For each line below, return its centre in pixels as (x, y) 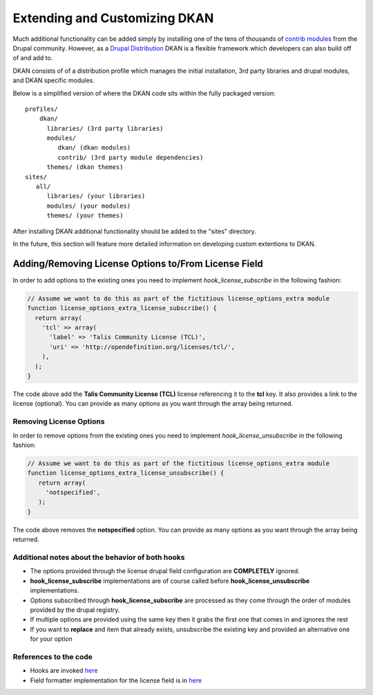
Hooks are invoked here (64, 671)
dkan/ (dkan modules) (94, 148)
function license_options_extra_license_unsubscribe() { (126, 473)
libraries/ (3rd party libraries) (105, 128)
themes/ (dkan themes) (85, 167)
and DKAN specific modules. (54, 80)
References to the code (53, 656)
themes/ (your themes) (85, 216)
